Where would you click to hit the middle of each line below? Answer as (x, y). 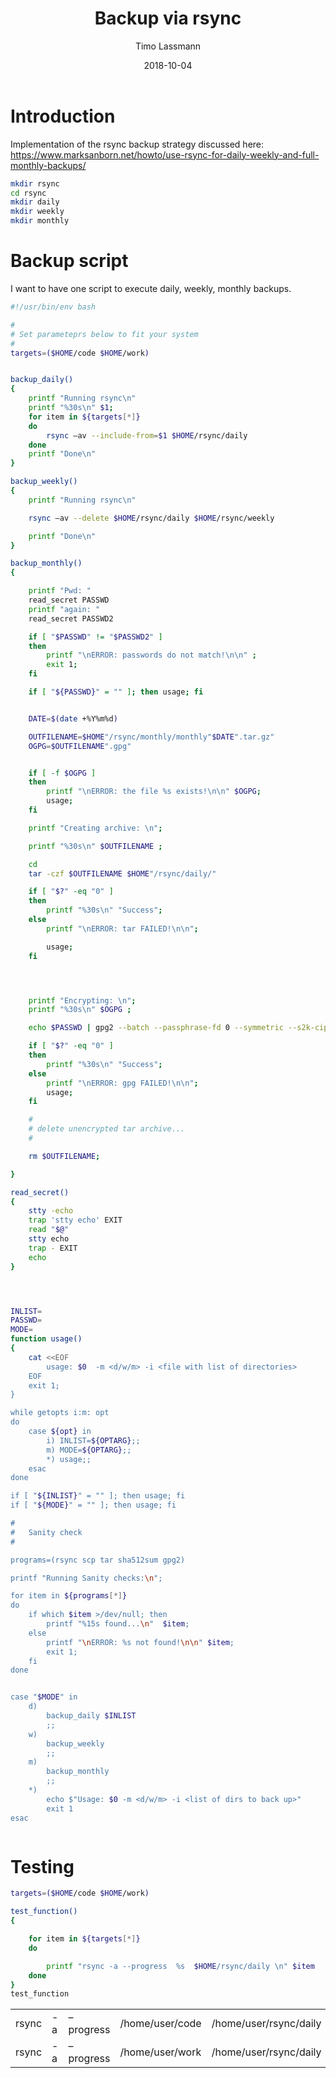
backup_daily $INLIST (91, 1716)
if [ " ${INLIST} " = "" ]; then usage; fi (98, 1496)
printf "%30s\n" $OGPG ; (80, 1010)
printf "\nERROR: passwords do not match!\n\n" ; (151, 655)
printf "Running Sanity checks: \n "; (86, 1578)
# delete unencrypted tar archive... (107, 1129)
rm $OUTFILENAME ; (64, 1156)
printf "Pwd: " (60, 591)
